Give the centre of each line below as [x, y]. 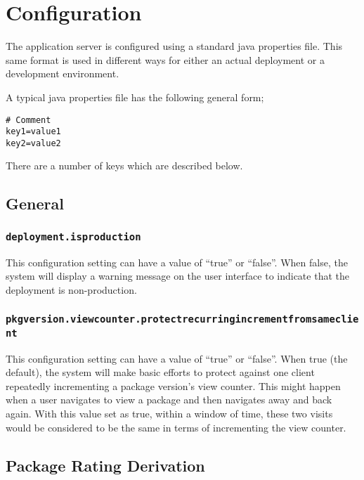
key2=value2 [33, 143]
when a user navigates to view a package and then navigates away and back [169, 400]
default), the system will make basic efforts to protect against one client [160, 372]
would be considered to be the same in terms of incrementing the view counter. [176, 427]
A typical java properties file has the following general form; [135, 97]
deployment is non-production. [71, 289]
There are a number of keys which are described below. [124, 166]
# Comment [28, 120]
